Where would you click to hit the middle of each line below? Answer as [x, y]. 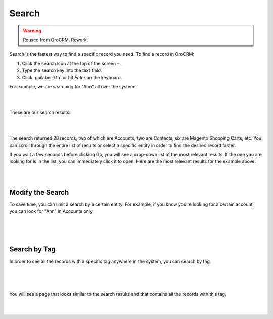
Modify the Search [39, 192]
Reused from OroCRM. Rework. [56, 40]
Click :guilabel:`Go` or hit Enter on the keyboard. [72, 77]
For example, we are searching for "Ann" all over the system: [73, 86]
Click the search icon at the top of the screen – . [72, 63]
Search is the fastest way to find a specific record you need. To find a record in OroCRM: [102, 54]
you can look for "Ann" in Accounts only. [52, 211]
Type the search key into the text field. [62, 70]
